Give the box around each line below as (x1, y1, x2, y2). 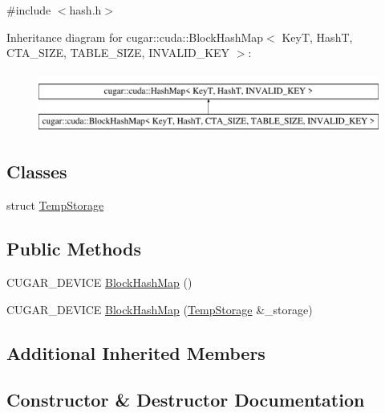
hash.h (69, 2, 102, 18)
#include (6, 2, 51, 18)
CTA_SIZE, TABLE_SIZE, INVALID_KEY (6, 44, 230, 61)
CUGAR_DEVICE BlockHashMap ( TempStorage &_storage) (6, 301, 313, 317)
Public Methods (6, 236, 142, 261)
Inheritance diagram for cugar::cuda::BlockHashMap (6, 28, 264, 45)
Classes (6, 159, 67, 184)
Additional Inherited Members (6, 340, 265, 365)
